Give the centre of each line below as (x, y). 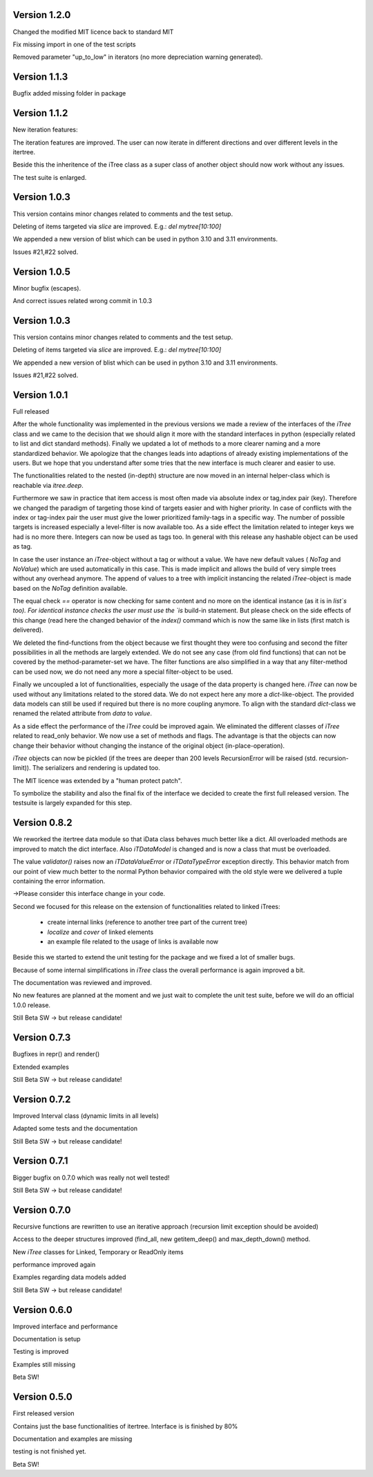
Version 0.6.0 (42, 1310)
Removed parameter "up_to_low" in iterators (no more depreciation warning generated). (138, 57)
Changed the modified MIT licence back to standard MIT (93, 32)
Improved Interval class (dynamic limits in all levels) (86, 1116)
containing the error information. (59, 881)
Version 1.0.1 (40, 395)
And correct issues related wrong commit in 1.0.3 (82, 301)
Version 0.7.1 (40, 1161)
